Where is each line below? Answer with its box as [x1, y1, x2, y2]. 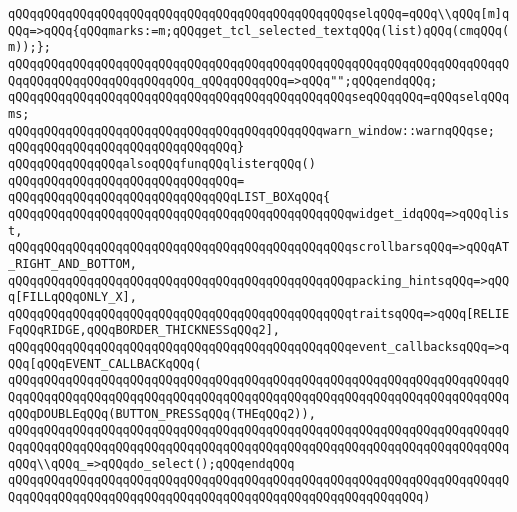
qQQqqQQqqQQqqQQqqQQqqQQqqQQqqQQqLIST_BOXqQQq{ [8, 190, 331, 205]
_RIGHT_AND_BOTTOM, [8, 256, 137, 271]
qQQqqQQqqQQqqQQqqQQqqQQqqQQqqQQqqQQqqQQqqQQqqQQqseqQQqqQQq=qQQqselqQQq [8, 90, 510, 105]
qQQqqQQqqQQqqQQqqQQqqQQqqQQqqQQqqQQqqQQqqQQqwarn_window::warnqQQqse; [8, 123, 495, 138]
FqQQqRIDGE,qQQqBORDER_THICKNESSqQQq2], [8, 323, 281, 338]
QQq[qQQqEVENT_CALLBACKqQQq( [8, 356, 202, 371]
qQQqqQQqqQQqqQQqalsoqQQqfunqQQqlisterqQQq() [8, 156, 316, 171]
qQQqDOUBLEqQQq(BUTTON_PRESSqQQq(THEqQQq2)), [8, 406, 316, 421]
